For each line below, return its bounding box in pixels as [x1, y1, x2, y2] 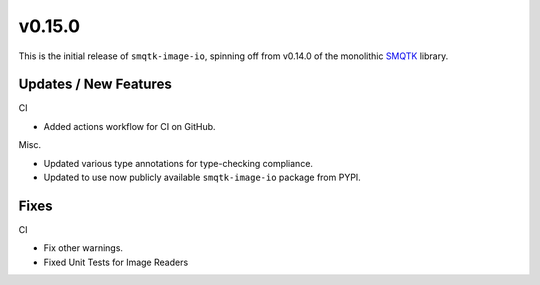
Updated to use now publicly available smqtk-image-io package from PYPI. [43, 171, 362, 184]
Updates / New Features [18, 76, 172, 93]
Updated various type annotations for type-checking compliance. [43, 157, 314, 169]
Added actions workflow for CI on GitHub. [43, 120, 216, 132]
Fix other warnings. [43, 242, 124, 254]
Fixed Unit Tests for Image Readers [43, 256, 189, 268]
